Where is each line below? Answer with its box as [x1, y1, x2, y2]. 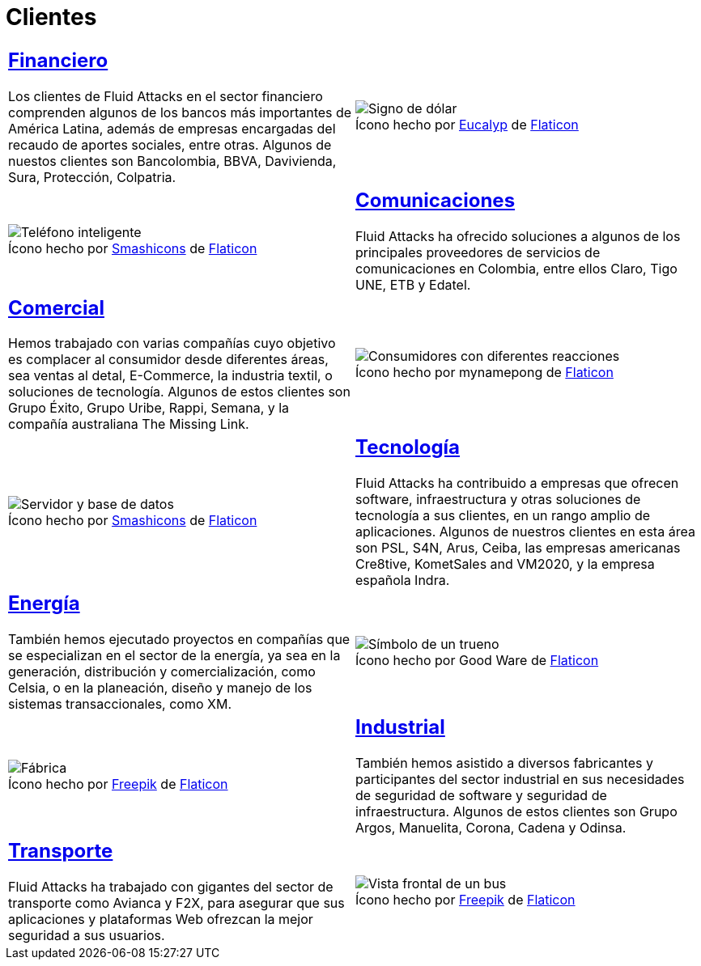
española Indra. [355, 572, 450, 589]
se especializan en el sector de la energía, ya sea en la [8, 647, 341, 664]
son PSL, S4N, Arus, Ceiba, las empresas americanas [355, 540, 681, 557]
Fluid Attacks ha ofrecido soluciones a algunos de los [355, 227, 681, 244]
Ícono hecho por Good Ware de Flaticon [355, 651, 599, 668]
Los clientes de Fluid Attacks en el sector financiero [8, 87, 323, 104]
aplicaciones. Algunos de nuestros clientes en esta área [355, 523, 695, 540]
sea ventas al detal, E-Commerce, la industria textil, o [8, 367, 333, 384]
